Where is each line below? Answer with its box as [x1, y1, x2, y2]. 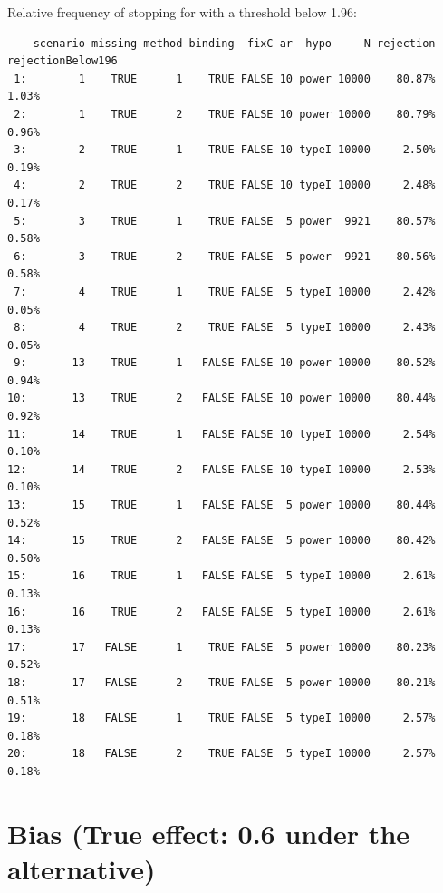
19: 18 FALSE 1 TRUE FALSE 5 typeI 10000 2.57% [7, 712, 436, 725]
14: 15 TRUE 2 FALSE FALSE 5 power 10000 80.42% [7, 534, 436, 548]
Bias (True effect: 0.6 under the [7, 814, 410, 851]
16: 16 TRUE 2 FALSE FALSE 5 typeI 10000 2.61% [7, 605, 436, 618]
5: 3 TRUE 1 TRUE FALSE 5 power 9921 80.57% [14, 214, 436, 228]
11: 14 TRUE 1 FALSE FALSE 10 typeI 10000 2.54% [7, 427, 436, 441]
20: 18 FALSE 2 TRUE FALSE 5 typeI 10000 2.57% [7, 747, 436, 761]
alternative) [7, 849, 156, 887]
